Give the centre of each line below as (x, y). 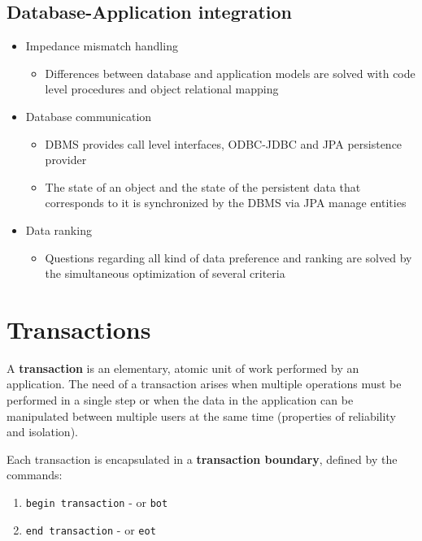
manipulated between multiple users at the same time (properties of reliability (201, 415)
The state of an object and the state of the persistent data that (203, 186)
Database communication (89, 116)
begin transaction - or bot (97, 502)
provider (66, 160)
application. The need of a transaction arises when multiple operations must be (204, 384)
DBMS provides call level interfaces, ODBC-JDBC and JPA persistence (224, 143)
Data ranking (59, 229)
